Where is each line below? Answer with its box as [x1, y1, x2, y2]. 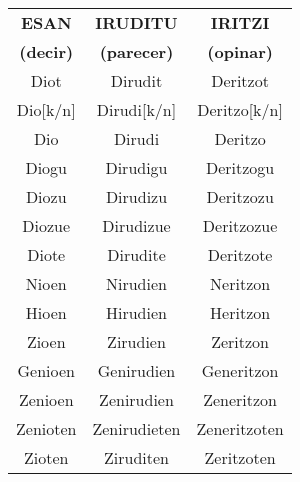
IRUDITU [95, 11, 178, 34]
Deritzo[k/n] [197, 98, 283, 121]
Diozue [22, 214, 71, 237]
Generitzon [201, 359, 279, 382]
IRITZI [210, 11, 270, 34]
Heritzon [210, 301, 271, 324]
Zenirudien [99, 388, 174, 411]
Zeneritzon [203, 388, 278, 411]
